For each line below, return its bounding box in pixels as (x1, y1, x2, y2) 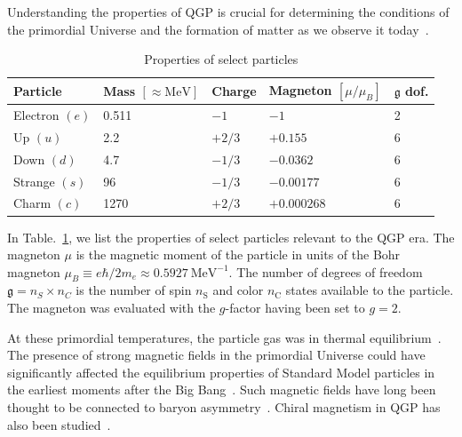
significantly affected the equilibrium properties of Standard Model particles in (7, 362, 435, 381)
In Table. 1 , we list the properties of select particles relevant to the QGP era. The (7, 227, 455, 246)
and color (212, 281, 264, 299)
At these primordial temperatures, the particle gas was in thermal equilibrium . (7, 328, 442, 346)
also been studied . (7, 415, 111, 433)
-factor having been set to (225, 298, 365, 317)
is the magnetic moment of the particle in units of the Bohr (76, 245, 401, 264)
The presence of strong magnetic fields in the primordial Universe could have (7, 346, 426, 364)
